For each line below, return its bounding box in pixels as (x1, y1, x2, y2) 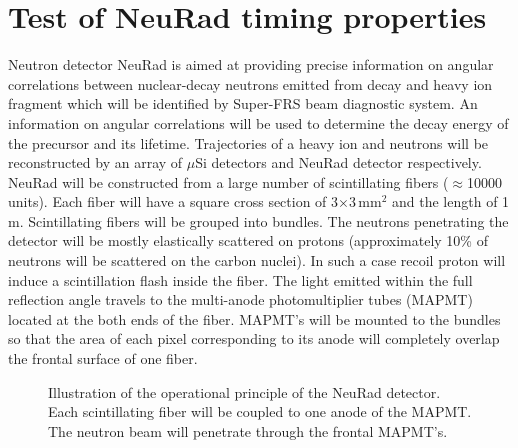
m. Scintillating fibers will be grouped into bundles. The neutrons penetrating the (8, 210, 509, 231)
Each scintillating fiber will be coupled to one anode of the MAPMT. (48, 401, 472, 422)
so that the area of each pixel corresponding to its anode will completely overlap (8, 328, 500, 349)
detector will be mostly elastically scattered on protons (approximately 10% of (8, 230, 488, 251)
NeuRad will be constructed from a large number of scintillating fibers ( (8, 171, 449, 192)
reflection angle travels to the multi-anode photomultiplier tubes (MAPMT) (8, 289, 473, 310)
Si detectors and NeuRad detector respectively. (195, 152, 482, 173)
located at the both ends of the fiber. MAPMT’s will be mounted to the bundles (8, 308, 501, 329)
